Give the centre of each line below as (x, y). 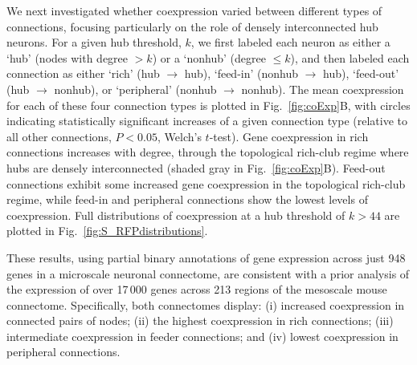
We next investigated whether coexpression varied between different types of (194, 10)
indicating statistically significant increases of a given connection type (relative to (207, 121)
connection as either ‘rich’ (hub (83, 73)
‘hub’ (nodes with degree (67, 57)
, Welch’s (180, 136)
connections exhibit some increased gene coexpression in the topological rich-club (206, 183)
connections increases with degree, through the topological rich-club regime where (208, 152)
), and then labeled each (350, 57)
